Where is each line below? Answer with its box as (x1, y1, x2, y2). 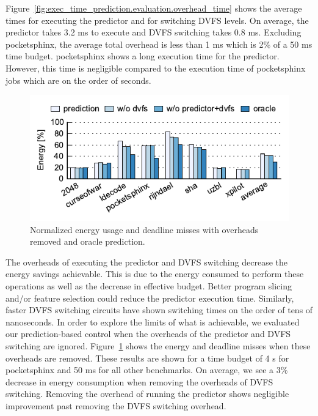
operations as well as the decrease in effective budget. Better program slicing (5, 279, 292, 292)
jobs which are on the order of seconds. (5, 73, 151, 86)
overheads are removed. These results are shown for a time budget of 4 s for (5, 351, 289, 364)
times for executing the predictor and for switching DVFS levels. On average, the (5, 13, 309, 26)
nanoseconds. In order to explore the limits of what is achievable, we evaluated (5, 315, 300, 328)
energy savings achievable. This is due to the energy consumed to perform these (5, 267, 304, 280)
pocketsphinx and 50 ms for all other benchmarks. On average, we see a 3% (5, 363, 288, 376)
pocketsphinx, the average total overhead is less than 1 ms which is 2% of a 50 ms (5, 37, 313, 50)
